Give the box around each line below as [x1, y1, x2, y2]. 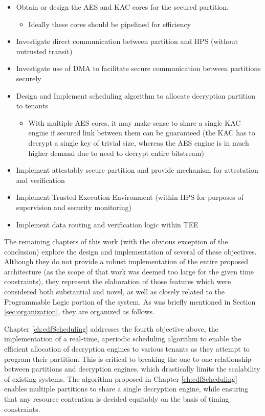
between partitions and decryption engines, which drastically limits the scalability [4, 363, 260, 374]
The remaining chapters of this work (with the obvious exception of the [4, 236, 228, 247]
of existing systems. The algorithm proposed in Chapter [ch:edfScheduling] [4, 373, 237, 384]
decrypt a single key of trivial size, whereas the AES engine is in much [28, 137, 249, 148]
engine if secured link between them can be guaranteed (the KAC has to [28, 127, 255, 138]
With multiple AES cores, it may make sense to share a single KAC [28, 117, 241, 128]
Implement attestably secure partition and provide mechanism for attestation [16, 165, 258, 175]
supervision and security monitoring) [16, 201, 131, 212]
